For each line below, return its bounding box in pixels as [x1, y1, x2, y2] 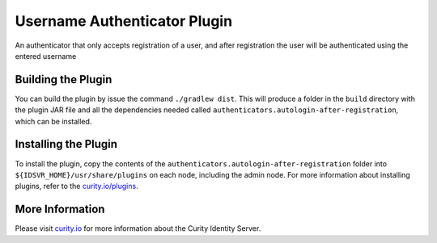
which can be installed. [15, 116, 92, 126]
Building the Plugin [15, 73, 112, 86]
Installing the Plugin [15, 137, 117, 151]
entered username [15, 51, 77, 61]
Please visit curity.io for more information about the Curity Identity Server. [15, 224, 261, 233]
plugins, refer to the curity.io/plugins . [15, 182, 138, 191]
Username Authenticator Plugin [15, 12, 233, 30]
